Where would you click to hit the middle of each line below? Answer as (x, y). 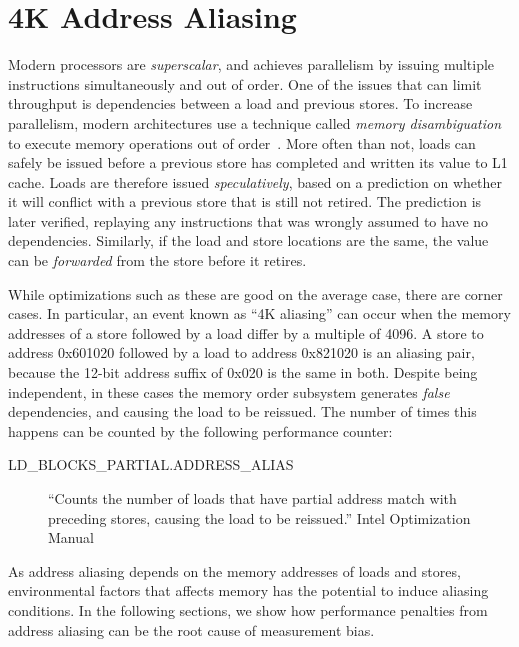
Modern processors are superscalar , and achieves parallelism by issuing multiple (251, 64)
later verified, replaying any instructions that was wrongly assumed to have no (248, 220)
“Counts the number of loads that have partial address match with (252, 498)
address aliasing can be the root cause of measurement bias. (191, 629)
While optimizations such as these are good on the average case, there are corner (255, 293)
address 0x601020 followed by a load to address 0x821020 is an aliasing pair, (241, 352)
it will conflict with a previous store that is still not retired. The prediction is (245, 201)
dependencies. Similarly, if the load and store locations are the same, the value (248, 240)
